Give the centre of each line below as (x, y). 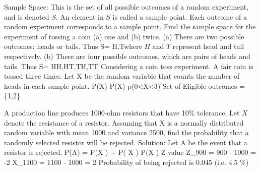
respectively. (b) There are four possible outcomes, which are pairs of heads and (127, 56)
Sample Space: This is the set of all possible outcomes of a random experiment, (126, 7)
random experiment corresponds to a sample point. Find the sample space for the (130, 26)
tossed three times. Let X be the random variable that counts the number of (122, 76)
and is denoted (27, 16)
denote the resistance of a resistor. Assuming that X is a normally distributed (124, 122)
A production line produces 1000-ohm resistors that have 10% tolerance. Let (122, 112)
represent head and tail (208, 46)
